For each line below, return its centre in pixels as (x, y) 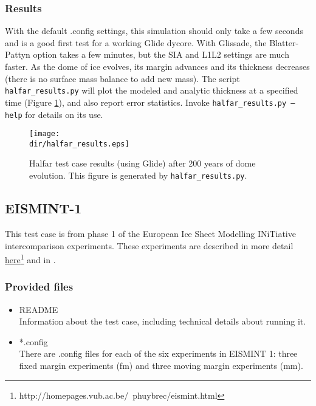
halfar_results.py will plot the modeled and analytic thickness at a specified (152, 90)
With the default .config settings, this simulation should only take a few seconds (154, 31)
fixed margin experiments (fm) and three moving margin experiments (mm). (161, 365)
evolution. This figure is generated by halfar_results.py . (138, 175)
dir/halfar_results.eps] (79, 144)
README (39, 309)
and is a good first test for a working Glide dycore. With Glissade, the (136, 42)
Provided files (39, 287)
